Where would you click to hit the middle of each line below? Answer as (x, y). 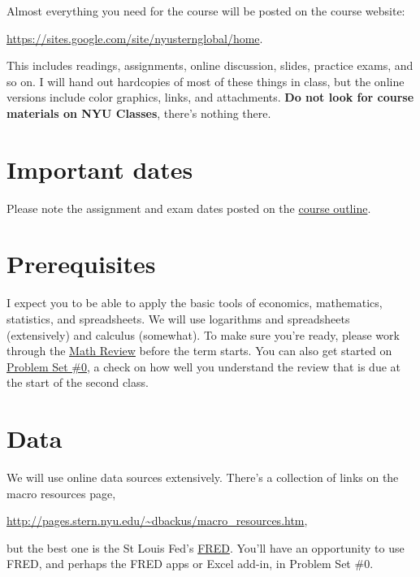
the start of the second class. (78, 382)
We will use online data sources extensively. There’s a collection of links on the (203, 477)
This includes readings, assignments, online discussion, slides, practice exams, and (210, 65)
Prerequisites (81, 264)
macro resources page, (61, 493)
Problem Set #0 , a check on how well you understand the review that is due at (204, 366)
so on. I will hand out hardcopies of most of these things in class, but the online (206, 81)
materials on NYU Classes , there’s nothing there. (139, 113)
